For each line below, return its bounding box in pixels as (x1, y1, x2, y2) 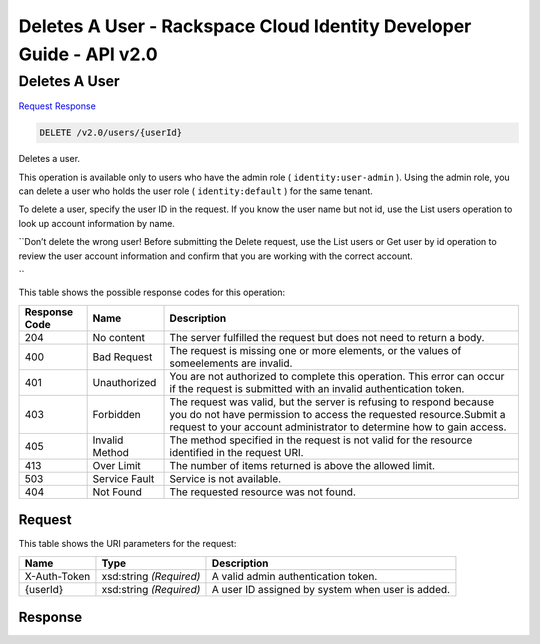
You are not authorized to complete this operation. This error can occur (169, 369, 505, 383)
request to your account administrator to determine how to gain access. (169, 420, 507, 434)
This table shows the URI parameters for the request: (18, 538, 237, 550)
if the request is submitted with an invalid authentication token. (169, 381, 465, 395)
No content (92, 330, 145, 344)
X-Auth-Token (24, 569, 91, 583)
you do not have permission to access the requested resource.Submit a (169, 407, 506, 421)
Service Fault (92, 471, 155, 485)
